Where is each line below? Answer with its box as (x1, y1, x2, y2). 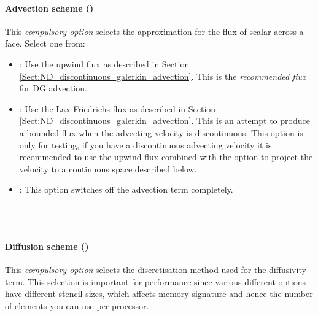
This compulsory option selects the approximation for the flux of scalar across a (5, 25, 304, 37)
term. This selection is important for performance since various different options (5, 275, 306, 288)
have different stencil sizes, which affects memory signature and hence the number (5, 287, 313, 300)
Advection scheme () (5, 1, 94, 14)
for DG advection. (19, 82, 87, 94)
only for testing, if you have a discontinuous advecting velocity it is (19, 138, 272, 151)
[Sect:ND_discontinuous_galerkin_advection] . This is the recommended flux (19, 69, 306, 82)
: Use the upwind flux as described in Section (19, 57, 190, 70)
